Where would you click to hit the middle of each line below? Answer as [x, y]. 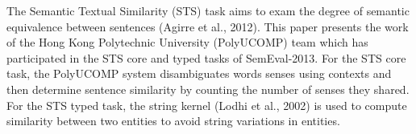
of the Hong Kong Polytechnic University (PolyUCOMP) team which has [187, 42]
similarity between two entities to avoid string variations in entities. [173, 121]
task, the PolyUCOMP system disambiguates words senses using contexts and [199, 73]
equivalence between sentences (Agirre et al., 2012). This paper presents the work [208, 26]
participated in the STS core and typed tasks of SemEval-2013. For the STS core [206, 57]
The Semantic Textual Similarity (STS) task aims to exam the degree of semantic [208, 10]
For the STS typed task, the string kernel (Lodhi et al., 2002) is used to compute [207, 105]
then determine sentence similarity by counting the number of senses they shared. [208, 89]
